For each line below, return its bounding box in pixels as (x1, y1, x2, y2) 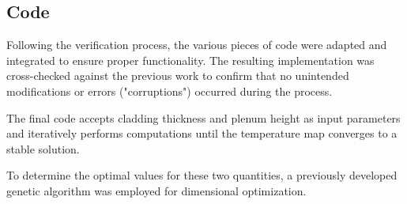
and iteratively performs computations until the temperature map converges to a (6, 125, 398, 142)
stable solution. (6, 140, 80, 157)
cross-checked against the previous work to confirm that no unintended (6, 67, 349, 84)
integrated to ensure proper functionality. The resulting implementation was (6, 51, 375, 68)
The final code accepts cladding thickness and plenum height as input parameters (6, 109, 401, 126)
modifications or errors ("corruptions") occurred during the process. (6, 82, 333, 99)
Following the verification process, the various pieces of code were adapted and (6, 36, 387, 53)
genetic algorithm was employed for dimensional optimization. (6, 182, 307, 198)
